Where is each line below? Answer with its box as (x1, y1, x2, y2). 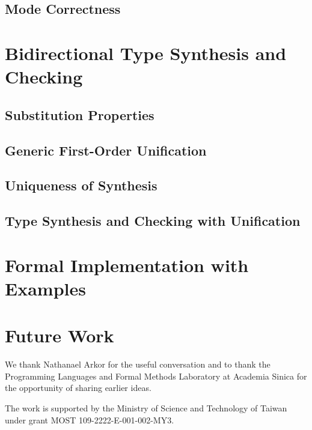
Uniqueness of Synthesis (5, 176, 158, 195)
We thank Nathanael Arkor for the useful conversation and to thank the (5, 358, 271, 371)
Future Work (5, 323, 114, 348)
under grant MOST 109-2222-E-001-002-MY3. (5, 413, 174, 426)
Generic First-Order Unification (5, 141, 207, 159)
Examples (5, 276, 86, 300)
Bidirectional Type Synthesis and (5, 40, 287, 65)
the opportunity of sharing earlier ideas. (5, 381, 151, 394)
